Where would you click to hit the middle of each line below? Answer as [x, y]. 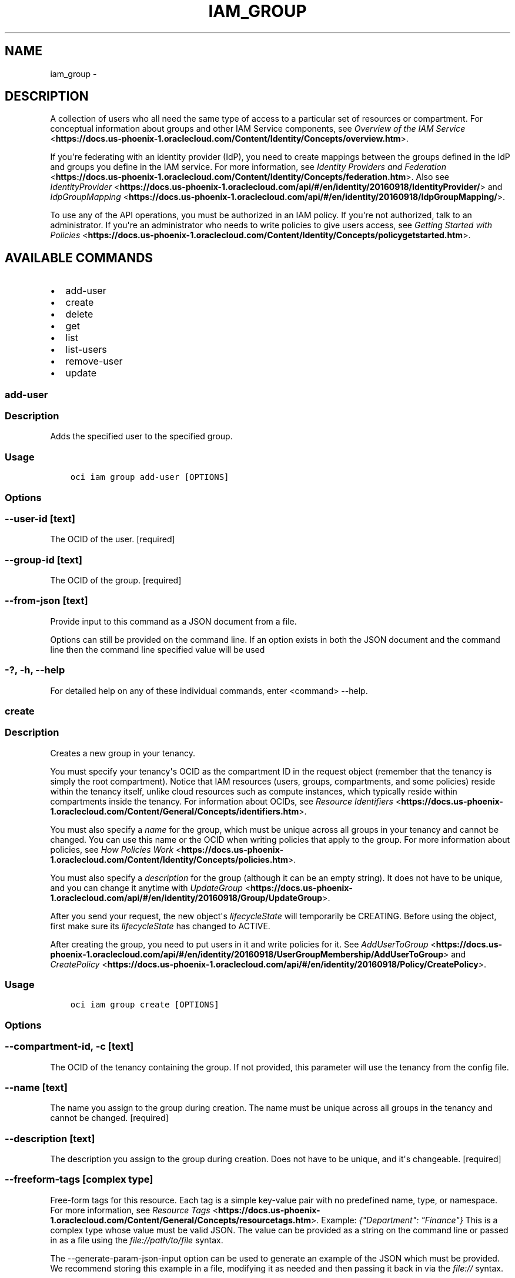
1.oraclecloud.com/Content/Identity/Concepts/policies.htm [169, 859]
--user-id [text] [40, 518]
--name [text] [36, 1087]
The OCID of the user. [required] [113, 539]
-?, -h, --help [35, 670]
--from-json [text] [46, 601]
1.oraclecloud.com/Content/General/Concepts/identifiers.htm [175, 811]
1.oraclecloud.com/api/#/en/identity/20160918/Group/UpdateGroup [186, 897]
